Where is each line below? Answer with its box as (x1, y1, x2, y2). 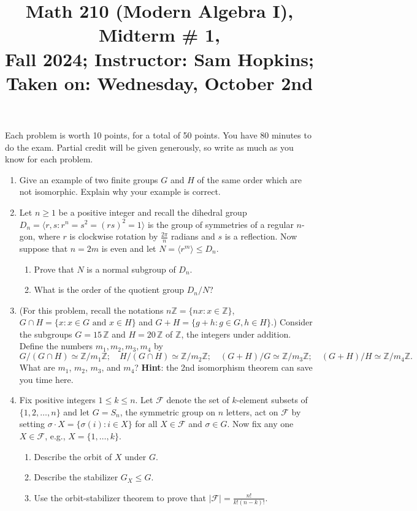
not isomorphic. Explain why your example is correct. (19, 185, 221, 198)
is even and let (101, 241, 156, 254)
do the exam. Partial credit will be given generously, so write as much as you (5, 140, 294, 153)
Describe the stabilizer (34, 471, 118, 483)
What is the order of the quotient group (34, 283, 185, 296)
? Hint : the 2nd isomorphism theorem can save (134, 361, 313, 374)
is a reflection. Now (224, 230, 297, 243)
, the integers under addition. (181, 327, 291, 340)
